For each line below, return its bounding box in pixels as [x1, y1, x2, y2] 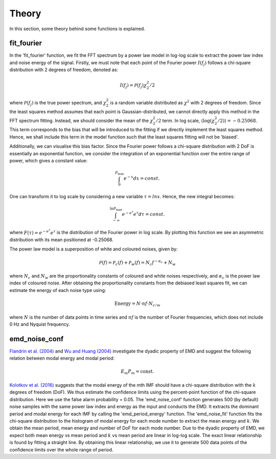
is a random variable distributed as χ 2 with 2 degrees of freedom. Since [110, 99, 261, 106]
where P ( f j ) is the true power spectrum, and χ [9, 99, 107, 107]
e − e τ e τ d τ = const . [122, 210, 165, 217]
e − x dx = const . [123, 175, 160, 181]
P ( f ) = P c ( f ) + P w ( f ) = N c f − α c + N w [99, 259, 176, 266]
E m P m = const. [121, 369, 154, 376]
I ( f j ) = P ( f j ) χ [120, 82, 147, 90]
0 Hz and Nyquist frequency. [9, 321, 70, 327]
